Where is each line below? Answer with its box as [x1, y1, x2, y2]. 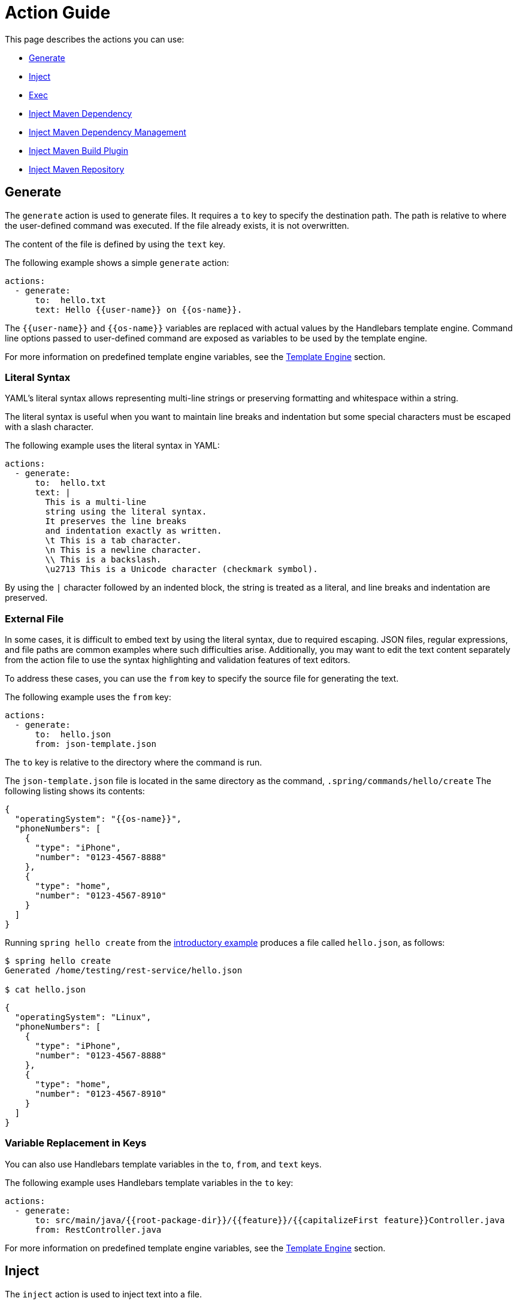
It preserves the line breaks [45, 516, 187, 527]
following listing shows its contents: [5, 786, 145, 797]
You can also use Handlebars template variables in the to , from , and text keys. [5, 1158, 322, 1169]
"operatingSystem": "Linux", [14, 1012, 152, 1022]
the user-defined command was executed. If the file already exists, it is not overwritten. [5, 220, 349, 231]
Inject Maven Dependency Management [29, 126, 186, 137]
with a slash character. [5, 422, 93, 432]
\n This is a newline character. [45, 545, 202, 555]
